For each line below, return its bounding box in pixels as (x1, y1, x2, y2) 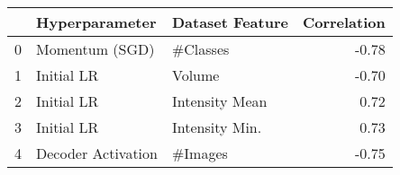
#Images (171, 143, 228, 163)
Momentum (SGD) (36, 39, 155, 59)
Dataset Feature (171, 12, 288, 32)
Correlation (302, 12, 386, 32)
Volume (171, 65, 220, 85)
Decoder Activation (36, 143, 158, 163)
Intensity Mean (171, 91, 268, 111)
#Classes (171, 39, 230, 59)
